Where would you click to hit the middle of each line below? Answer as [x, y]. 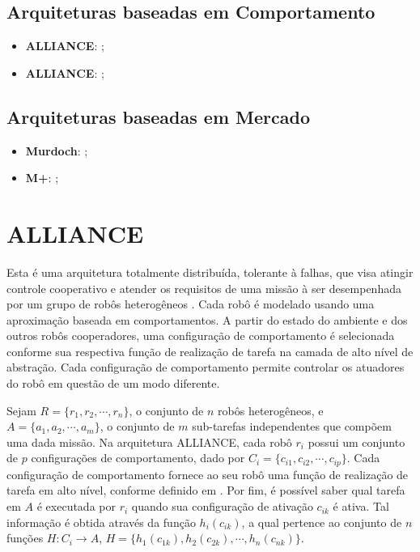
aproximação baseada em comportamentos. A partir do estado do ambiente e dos [207, 319]
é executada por [76, 506]
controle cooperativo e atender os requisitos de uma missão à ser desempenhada [204, 288]
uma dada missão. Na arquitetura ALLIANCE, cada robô [149, 442]
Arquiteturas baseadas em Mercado [158, 116]
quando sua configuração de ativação [222, 506]
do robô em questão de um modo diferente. [113, 383]
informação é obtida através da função [101, 522]
